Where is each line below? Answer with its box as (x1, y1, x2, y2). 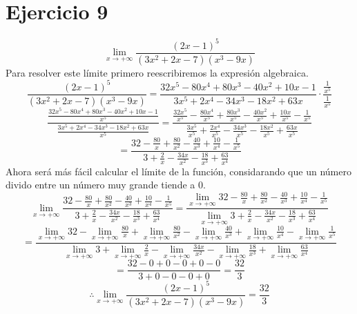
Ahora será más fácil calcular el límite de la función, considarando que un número (6, 164, 351, 178)
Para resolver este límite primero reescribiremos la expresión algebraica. (6, 65, 309, 79)
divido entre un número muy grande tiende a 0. (6, 177, 206, 192)
